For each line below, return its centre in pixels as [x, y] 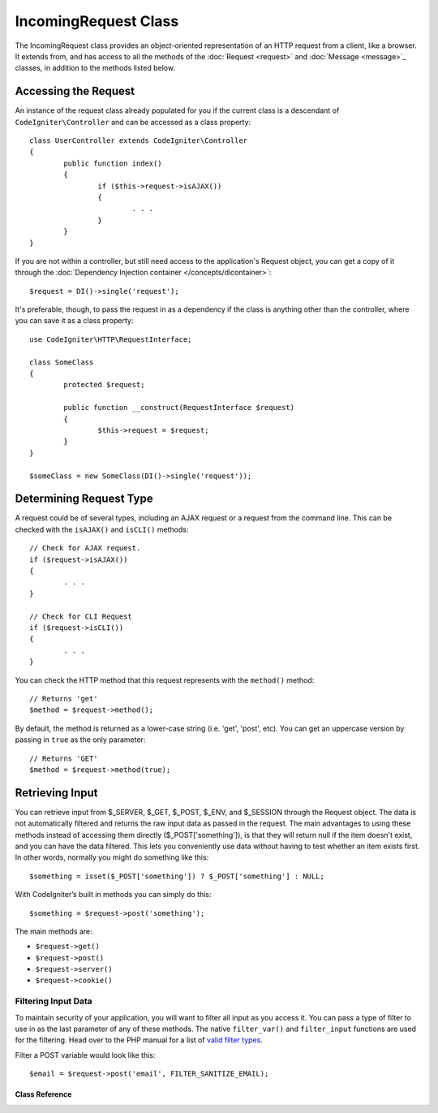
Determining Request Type [84, 499]
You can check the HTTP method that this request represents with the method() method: [165, 680]
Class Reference [43, 1094]
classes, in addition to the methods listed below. [95, 68]
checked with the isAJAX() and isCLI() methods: [102, 529]
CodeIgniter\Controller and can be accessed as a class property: [133, 122]
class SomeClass [62, 362]
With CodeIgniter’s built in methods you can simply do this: [113, 895]
